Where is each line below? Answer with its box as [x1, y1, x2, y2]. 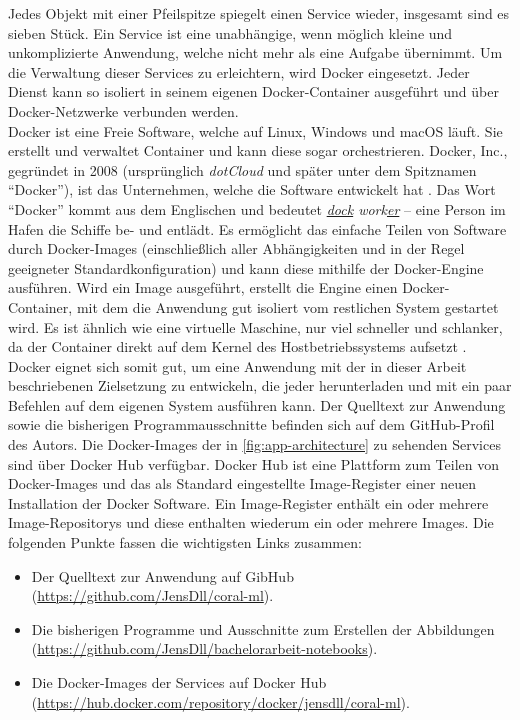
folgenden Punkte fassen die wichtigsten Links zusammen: [8, 532, 362, 553]
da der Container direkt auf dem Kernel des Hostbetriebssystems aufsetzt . [8, 336, 467, 357]
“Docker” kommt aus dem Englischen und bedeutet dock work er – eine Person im [8, 198, 506, 219]
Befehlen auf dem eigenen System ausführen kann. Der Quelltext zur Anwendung [8, 394, 506, 415]
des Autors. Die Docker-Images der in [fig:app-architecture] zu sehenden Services [8, 434, 501, 455]
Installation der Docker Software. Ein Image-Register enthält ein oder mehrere [8, 492, 489, 513]
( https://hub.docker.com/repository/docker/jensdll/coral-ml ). [31, 691, 410, 712]
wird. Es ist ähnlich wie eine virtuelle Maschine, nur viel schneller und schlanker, [8, 316, 503, 337]
